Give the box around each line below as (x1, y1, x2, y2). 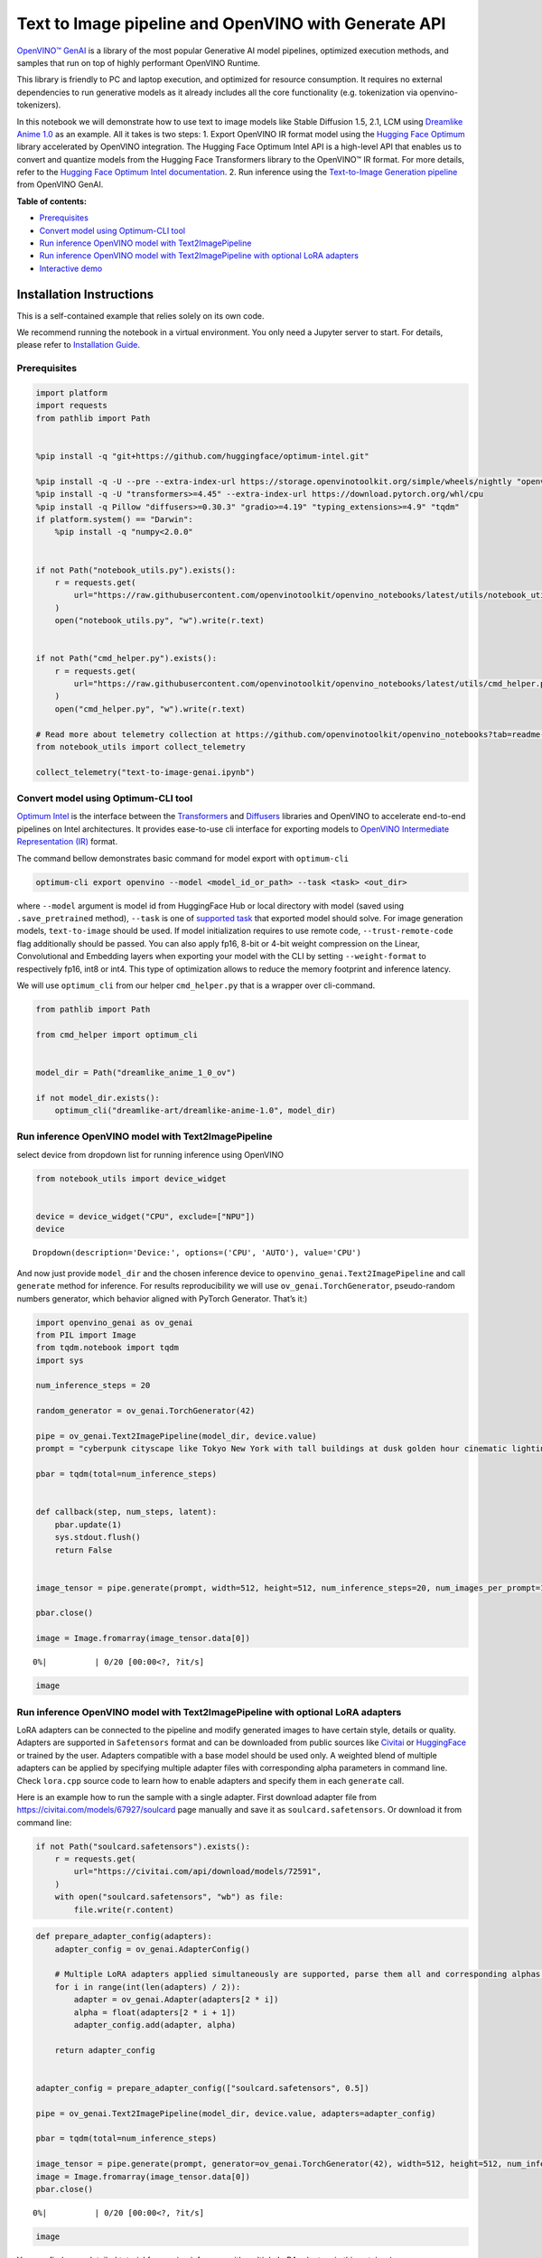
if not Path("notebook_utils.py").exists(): (35, 564, 237, 575)
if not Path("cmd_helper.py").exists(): (35, 653, 217, 664)
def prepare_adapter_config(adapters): (35, 1931, 212, 1942)
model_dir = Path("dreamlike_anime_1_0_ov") (35, 1067, 237, 1078)
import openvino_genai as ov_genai (35, 1317, 193, 1328)
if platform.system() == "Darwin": (35, 514, 193, 524)
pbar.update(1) (54, 1519, 122, 1530)
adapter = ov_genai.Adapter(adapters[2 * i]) (73, 1994, 279, 2005)
